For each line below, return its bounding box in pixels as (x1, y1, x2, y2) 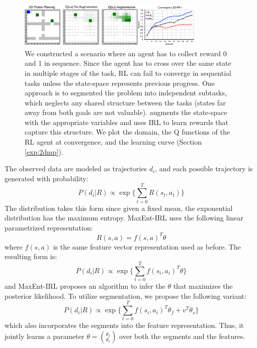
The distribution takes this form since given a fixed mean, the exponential (5, 202, 233, 213)
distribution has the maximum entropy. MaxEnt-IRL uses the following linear (5, 212, 243, 223)
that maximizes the (173, 281, 233, 291)
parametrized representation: (5, 222, 93, 233)
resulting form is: (5, 251, 57, 262)
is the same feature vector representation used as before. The (53, 241, 241, 252)
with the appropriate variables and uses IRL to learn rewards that (25, 117, 228, 127)
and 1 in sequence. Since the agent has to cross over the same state (25, 58, 231, 68)
